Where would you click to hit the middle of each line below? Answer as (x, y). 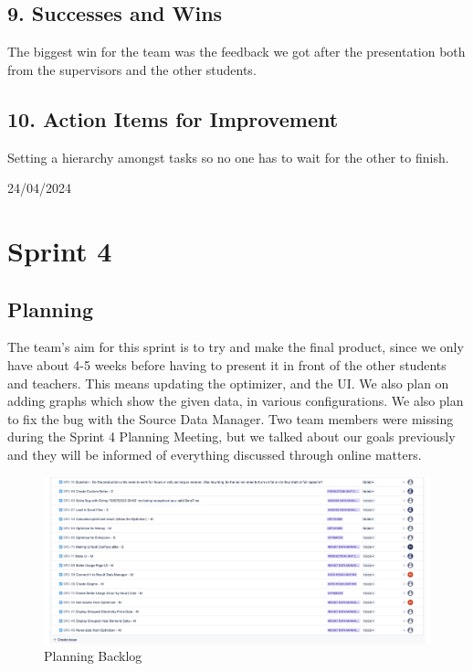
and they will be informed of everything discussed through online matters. (215, 454)
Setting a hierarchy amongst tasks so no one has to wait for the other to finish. (228, 157)
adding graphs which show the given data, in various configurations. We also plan (236, 401)
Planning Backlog (93, 656)
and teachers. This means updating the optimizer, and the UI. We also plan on (228, 383)
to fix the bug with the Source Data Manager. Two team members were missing (231, 418)
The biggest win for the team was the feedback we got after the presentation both (236, 52)
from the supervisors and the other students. (132, 69)
